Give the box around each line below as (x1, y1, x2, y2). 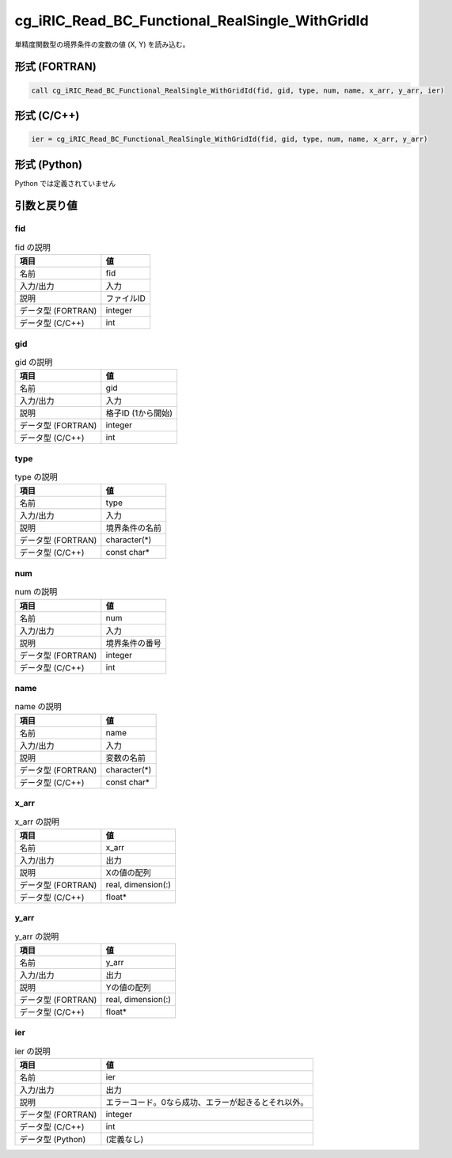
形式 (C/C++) (14, 108, 80, 122)
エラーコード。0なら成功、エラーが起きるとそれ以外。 (105, 1097, 309, 1108)
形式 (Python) (14, 158, 83, 171)
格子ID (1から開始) (105, 408, 173, 419)
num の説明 (14, 587, 58, 598)
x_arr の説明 (14, 816, 59, 827)
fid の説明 (14, 241, 51, 252)
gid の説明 (14, 357, 53, 368)
